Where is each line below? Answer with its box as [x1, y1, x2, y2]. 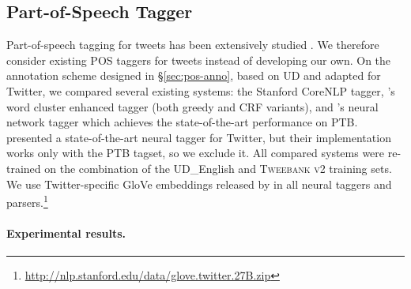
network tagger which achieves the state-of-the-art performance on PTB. [6, 114, 358, 130]
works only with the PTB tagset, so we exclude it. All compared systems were [6, 144, 385, 161]
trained [6, 160, 41, 176]
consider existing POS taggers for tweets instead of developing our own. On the [6, 51, 391, 68]
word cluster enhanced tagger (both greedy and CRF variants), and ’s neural [6, 98, 379, 114]
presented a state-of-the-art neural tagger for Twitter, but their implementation [6, 129, 391, 145]
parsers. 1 [6, 192, 48, 210]
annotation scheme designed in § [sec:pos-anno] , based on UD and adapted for [6, 67, 381, 84]
